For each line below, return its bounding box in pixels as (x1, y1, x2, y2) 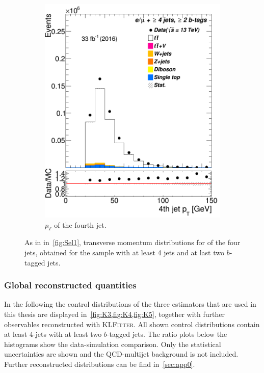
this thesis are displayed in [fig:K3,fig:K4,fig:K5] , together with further (4, 308, 225, 319)
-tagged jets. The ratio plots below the (107, 329, 227, 339)
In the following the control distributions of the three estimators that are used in (4, 299, 256, 309)
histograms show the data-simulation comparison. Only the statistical (4, 338, 221, 349)
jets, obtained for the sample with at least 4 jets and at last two (24, 247, 224, 257)
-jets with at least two (33, 329, 102, 339)
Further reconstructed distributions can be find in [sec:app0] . (4, 358, 195, 369)
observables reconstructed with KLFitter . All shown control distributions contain (4, 318, 260, 329)
